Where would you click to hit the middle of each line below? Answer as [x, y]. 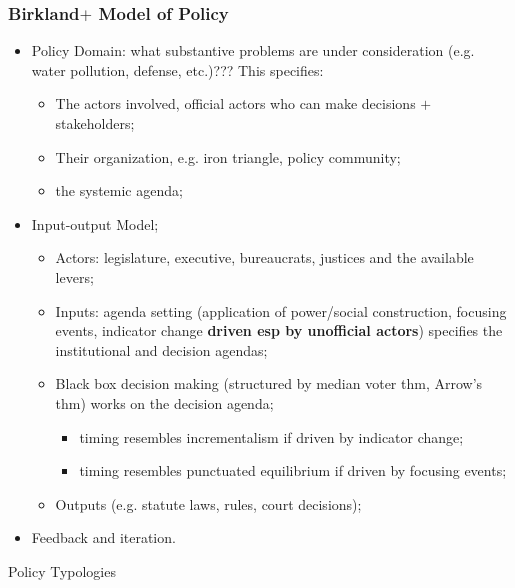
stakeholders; [95, 123]
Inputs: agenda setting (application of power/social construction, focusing [281, 310]
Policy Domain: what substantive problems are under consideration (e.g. [253, 50]
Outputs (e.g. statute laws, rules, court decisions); [208, 503]
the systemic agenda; [119, 190]
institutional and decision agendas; [161, 349]
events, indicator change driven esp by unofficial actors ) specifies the [279, 330]
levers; [74, 276]
